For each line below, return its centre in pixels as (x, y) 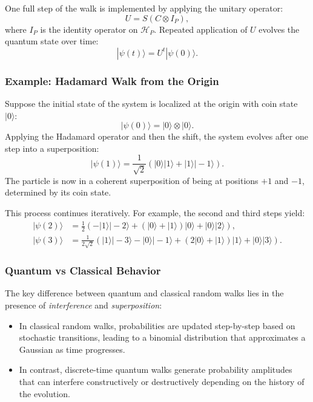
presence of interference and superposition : (84, 305)
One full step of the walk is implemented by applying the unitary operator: (144, 8)
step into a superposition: (52, 148)
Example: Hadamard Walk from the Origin (112, 80)
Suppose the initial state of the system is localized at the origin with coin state (151, 103)
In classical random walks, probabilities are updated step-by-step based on (157, 325)
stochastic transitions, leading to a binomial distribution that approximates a (162, 337)
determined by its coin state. (58, 192)
